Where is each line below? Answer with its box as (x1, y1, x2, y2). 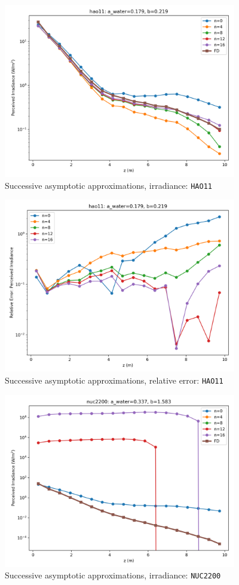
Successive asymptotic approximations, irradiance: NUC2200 (5, 569, 221, 581)
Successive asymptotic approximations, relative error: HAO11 (5, 373, 223, 386)
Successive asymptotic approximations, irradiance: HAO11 (5, 179, 212, 191)
